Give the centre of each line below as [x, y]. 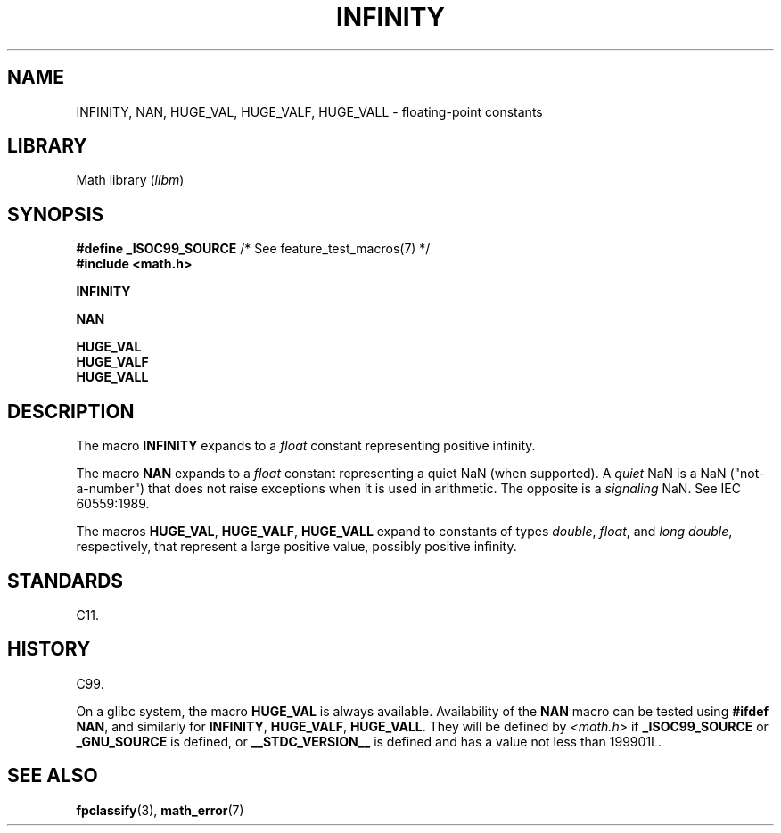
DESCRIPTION [71, 411]
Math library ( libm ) [130, 180]
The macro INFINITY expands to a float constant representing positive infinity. [306, 446]
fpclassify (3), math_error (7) [160, 810]
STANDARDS [66, 581]
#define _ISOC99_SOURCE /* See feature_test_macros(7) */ [253, 249]
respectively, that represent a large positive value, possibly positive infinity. [296, 547]
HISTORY [49, 649]
